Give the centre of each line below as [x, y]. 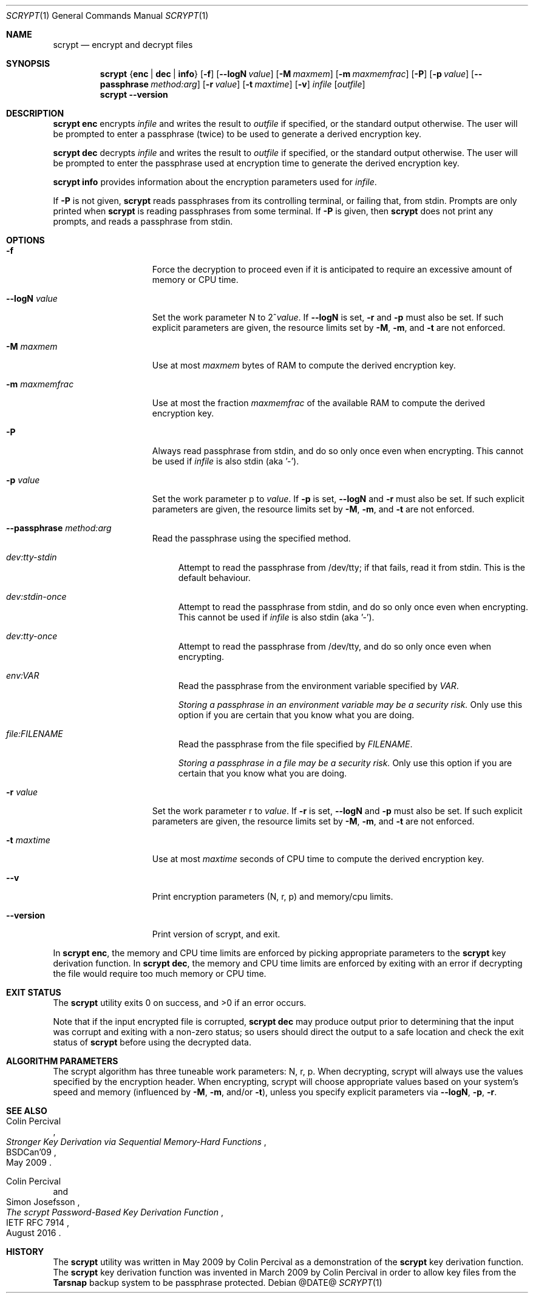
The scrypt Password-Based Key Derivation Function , [115, 1212]
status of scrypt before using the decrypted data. [152, 1042]
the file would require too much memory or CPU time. [160, 973]
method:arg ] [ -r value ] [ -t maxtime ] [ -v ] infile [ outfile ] [258, 84]
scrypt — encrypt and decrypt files [123, 45]
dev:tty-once [32, 636]
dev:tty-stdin [32, 557]
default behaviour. [214, 578]
